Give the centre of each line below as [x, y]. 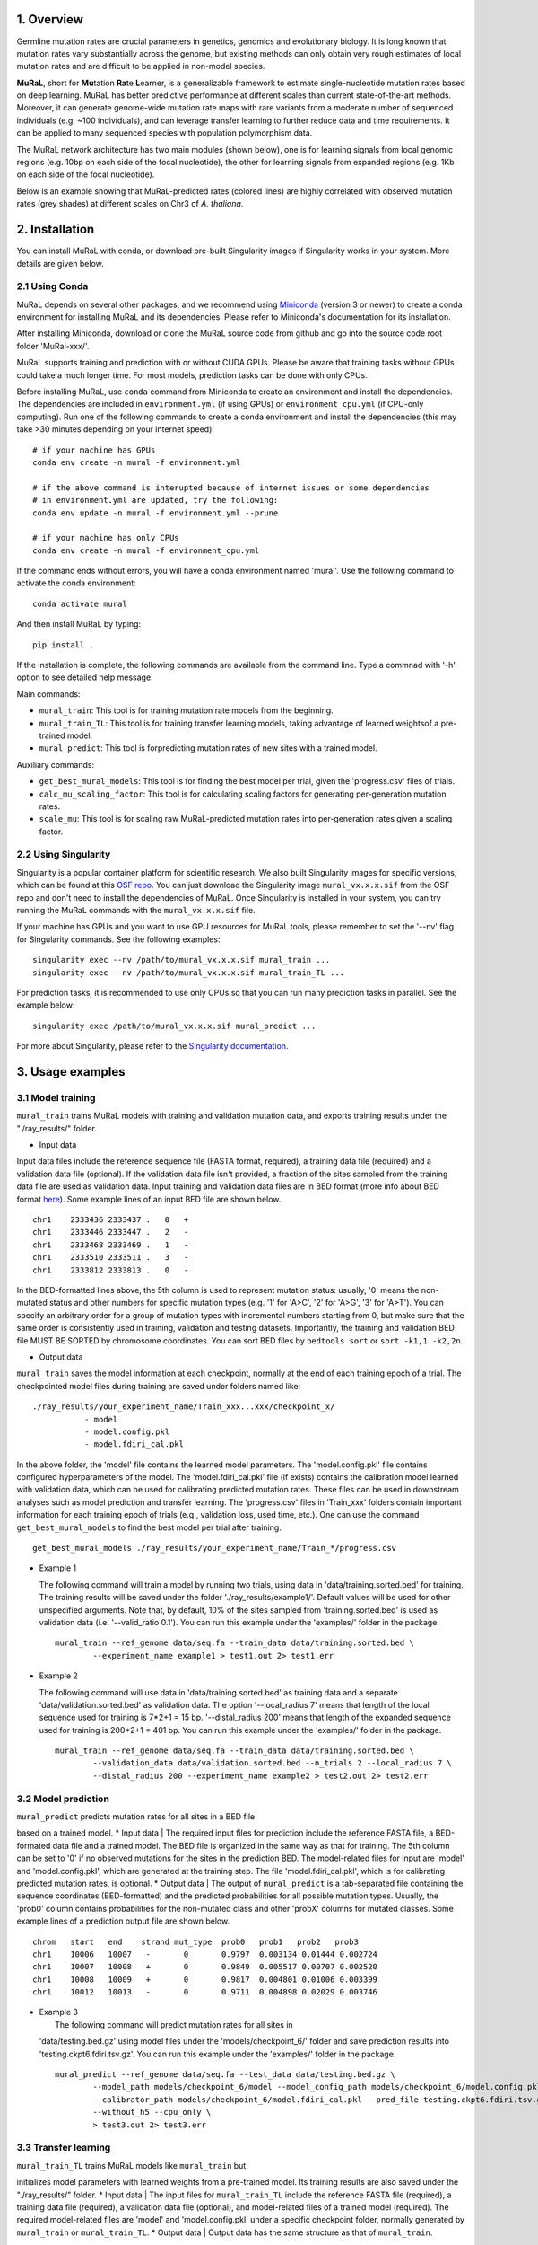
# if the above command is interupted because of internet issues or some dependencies [231, 488]
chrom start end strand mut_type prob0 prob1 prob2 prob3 [195, 1941]
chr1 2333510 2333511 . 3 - [111, 1258]
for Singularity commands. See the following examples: [118, 939]
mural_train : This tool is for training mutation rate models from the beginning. [186, 710]
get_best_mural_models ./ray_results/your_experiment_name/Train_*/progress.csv [215, 1548]
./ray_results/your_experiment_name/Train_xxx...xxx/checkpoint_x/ [184, 1407]
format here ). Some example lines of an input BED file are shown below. [149, 1199]
